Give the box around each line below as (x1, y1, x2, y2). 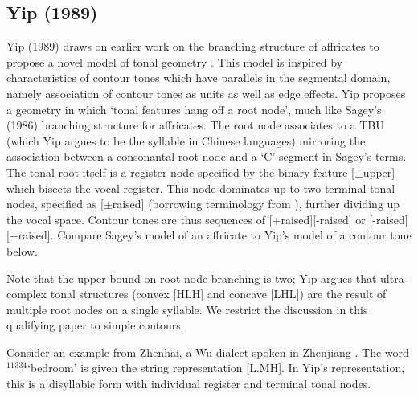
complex (6, 285, 47, 302)
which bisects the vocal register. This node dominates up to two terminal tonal (6, 179, 395, 196)
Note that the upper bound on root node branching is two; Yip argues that (6, 269, 377, 286)
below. (6, 242, 38, 259)
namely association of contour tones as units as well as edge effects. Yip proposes (6, 84, 406, 101)
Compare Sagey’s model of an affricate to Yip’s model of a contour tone (57, 227, 412, 244)
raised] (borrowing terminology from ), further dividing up (112, 195, 400, 212)
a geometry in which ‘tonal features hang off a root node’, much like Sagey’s (6, 100, 382, 117)
